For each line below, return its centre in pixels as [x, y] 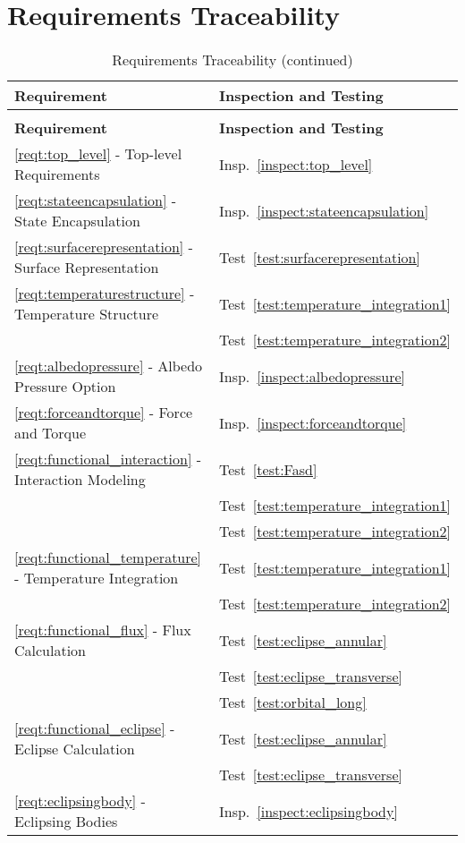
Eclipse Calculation [75, 749]
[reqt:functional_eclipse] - [95, 728]
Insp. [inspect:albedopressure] [313, 376]
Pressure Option [65, 387]
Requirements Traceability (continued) [232, 60]
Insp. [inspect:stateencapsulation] [324, 210]
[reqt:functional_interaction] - [108, 459]
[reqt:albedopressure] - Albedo [109, 366]
